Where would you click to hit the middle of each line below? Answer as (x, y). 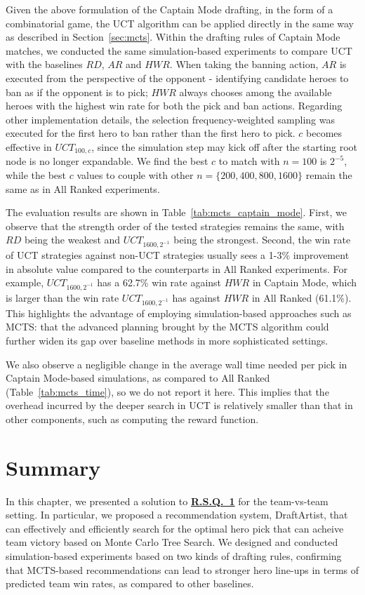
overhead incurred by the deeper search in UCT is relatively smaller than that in (179, 405)
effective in (29, 146)
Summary (53, 467)
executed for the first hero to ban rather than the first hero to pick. (151, 133)
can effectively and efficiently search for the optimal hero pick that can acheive (175, 528)
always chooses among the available (255, 92)
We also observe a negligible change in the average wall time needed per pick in (177, 364)
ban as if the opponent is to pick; (77, 92)
